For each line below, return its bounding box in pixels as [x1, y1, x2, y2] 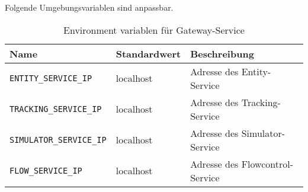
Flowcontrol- [241, 156, 294, 171]
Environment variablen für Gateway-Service [63, 23, 245, 37]
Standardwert [115, 46, 181, 60]
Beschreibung [190, 46, 254, 60]
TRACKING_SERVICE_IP [9, 104, 102, 114]
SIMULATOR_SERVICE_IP [9, 135, 107, 145]
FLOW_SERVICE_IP [9, 165, 82, 175]
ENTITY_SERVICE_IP [9, 73, 92, 83]
